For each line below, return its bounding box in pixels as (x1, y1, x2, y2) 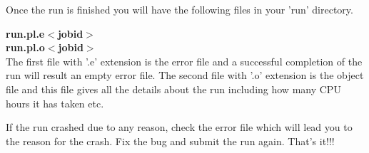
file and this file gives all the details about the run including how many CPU (6, 81, 341, 96)
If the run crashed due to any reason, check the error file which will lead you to (6, 120, 353, 134)
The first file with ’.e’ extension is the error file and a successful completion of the (6, 53, 363, 68)
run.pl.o (6, 40, 45, 55)
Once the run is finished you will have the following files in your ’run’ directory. (6, 2, 353, 16)
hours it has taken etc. (6, 95, 104, 110)
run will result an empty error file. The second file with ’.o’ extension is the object (6, 68, 364, 83)
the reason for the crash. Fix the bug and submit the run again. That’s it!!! (6, 133, 335, 148)
